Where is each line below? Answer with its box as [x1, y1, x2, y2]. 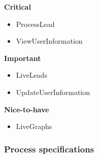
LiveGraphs [16, 121, 52, 132]
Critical [4, 2, 31, 12]
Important [4, 52, 41, 63]
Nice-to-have [4, 104, 49, 114]
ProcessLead [16, 18, 55, 29]
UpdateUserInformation [16, 86, 90, 97]
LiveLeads [16, 70, 47, 80]
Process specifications [4, 142, 94, 155]
